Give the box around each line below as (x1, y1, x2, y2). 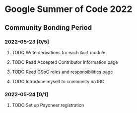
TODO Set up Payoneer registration (11, 102, 84, 108)
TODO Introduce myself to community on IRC (11, 78, 105, 84)
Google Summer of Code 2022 (4, 3, 133, 15)
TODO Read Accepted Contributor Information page (11, 59, 118, 65)
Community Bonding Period (4, 23, 92, 32)
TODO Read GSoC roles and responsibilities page (11, 69, 113, 75)
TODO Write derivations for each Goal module (11, 49, 106, 55)
